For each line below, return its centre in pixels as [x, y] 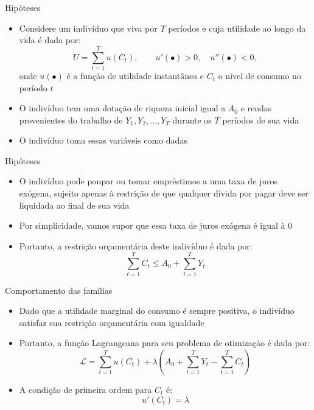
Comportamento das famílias [59, 290]
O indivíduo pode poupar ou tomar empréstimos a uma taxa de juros [148, 181]
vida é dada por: [50, 40]
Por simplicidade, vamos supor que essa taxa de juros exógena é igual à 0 [156, 225]
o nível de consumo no [260, 75]
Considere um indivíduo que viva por [88, 28]
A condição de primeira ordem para [85, 389]
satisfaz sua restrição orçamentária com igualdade [112, 322]
